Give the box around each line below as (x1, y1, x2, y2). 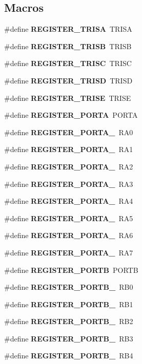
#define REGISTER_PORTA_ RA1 (4, 144, 133, 155)
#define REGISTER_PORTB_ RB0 (4, 282, 133, 292)
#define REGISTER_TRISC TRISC (4, 58, 132, 69)
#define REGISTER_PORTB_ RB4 (4, 350, 133, 361)
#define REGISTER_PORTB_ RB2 (4, 316, 133, 327)
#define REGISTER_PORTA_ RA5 (4, 212, 133, 223)
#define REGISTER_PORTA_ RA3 (4, 178, 133, 189)
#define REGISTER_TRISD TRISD (4, 75, 133, 85)
